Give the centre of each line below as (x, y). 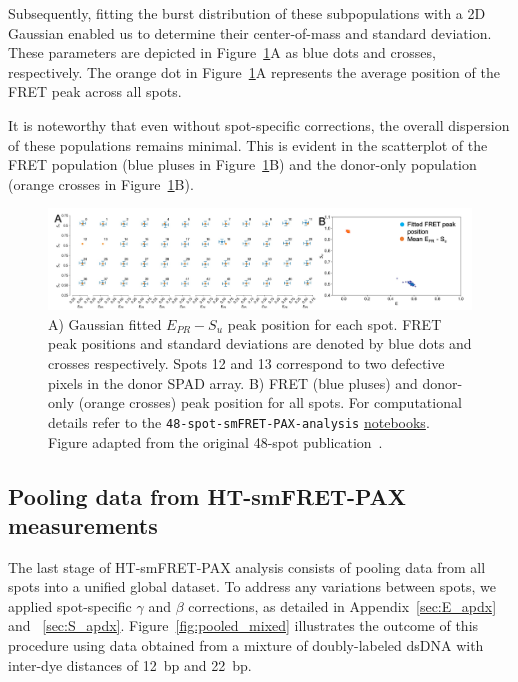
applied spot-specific (70, 605)
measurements (83, 524)
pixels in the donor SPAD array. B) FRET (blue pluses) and (233, 382)
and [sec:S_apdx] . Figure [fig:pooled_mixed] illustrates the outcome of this (243, 625)
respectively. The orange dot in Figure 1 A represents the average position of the (254, 71)
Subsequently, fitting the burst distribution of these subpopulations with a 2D (247, 13)
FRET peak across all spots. (95, 91)
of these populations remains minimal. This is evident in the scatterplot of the (248, 144)
